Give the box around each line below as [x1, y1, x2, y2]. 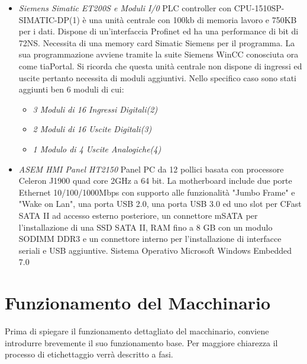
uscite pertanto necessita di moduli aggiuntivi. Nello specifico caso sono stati [18, 71, 296, 84]
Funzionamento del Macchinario [5, 290, 271, 315]
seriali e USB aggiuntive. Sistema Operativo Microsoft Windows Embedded [18, 244, 292, 256]
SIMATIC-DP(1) [18, 13, 80, 25]
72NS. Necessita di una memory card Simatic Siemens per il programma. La [18, 36, 295, 49]
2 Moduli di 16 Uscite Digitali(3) [33, 123, 152, 135]
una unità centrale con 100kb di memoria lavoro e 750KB [89, 13, 297, 25]
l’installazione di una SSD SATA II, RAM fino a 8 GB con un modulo [18, 221, 273, 233]
